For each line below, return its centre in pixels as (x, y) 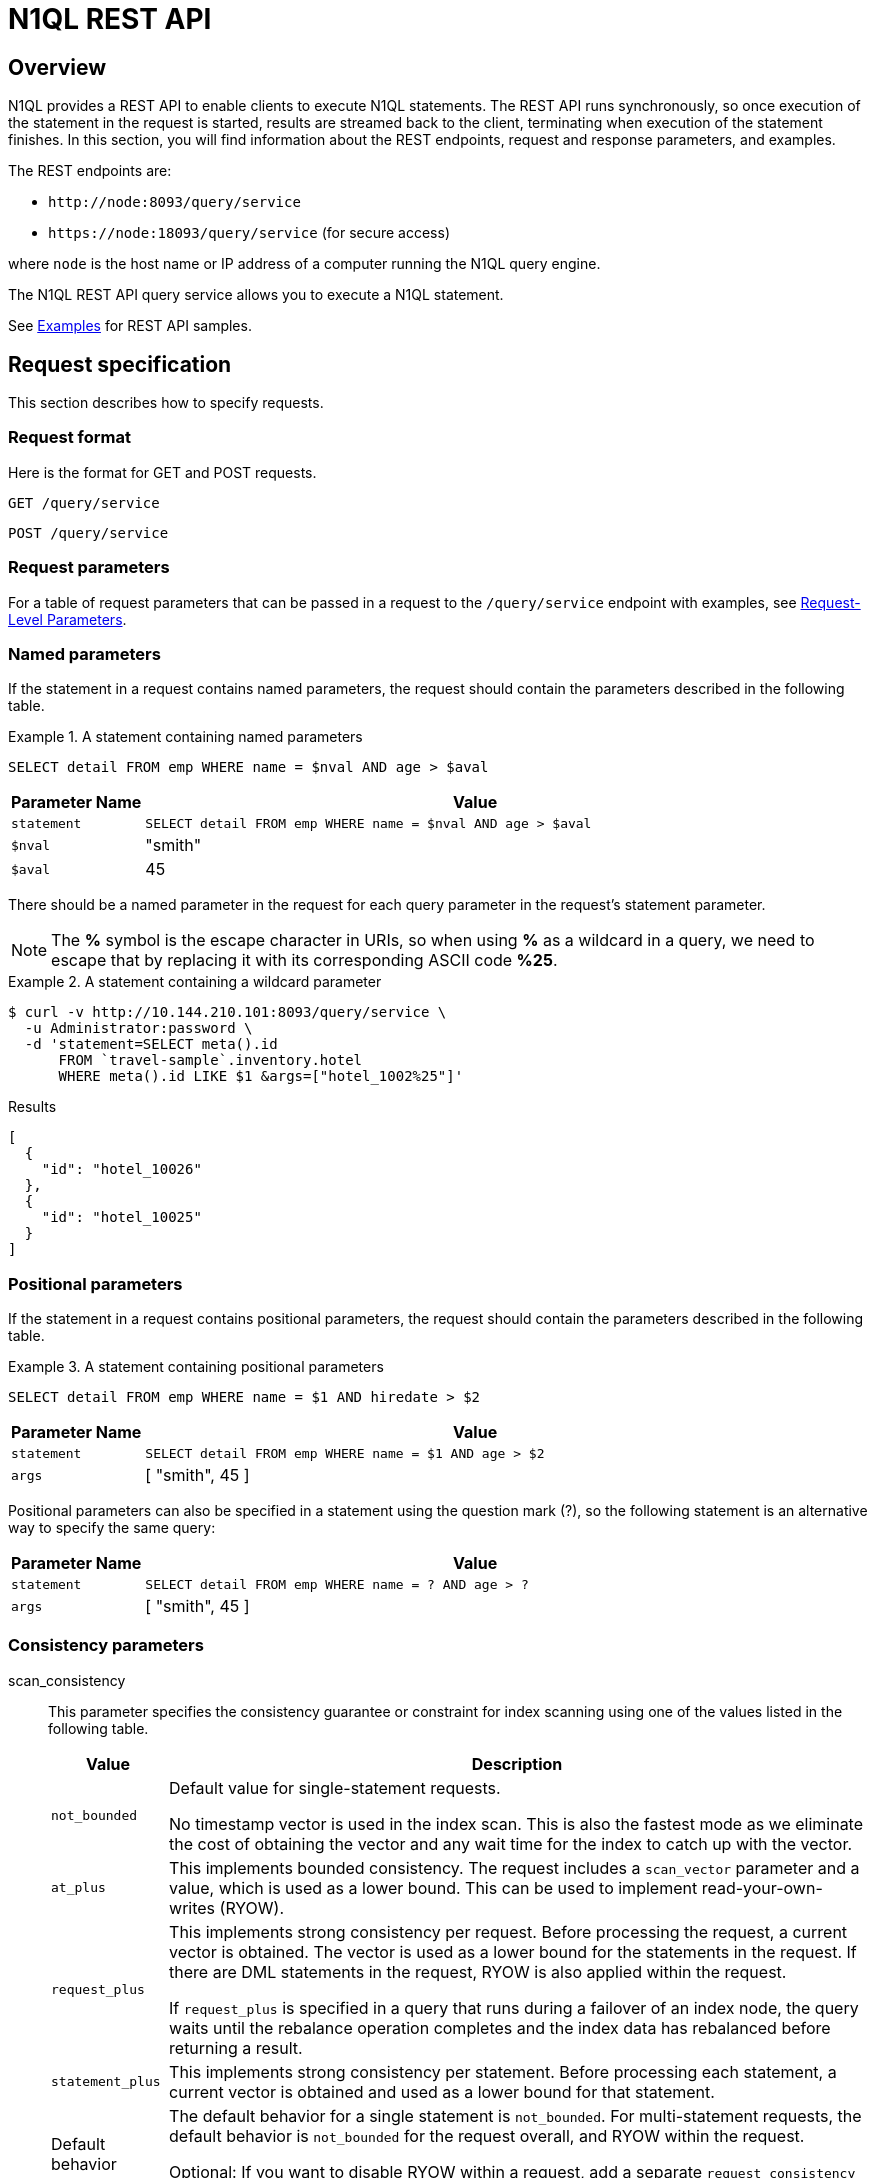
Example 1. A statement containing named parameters (185, 737)
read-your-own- (762, 1887)
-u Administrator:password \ (138, 1028)
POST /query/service (88, 532)
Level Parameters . (67, 619)
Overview (57, 67)
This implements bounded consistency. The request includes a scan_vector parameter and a (514, 1867)
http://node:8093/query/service (174, 202)
